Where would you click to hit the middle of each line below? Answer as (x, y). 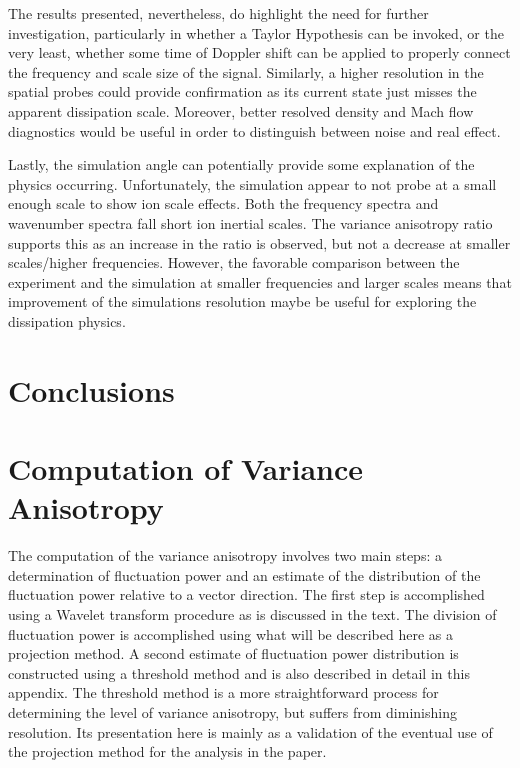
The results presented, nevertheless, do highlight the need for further (218, 13)
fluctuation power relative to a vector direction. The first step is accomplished (246, 594)
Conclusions (91, 389)
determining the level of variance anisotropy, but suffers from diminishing (232, 711)
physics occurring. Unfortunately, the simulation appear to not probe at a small (252, 183)
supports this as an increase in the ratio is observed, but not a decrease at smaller (259, 242)
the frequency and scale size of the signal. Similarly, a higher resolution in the (246, 71)
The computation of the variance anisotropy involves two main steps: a (225, 555)
